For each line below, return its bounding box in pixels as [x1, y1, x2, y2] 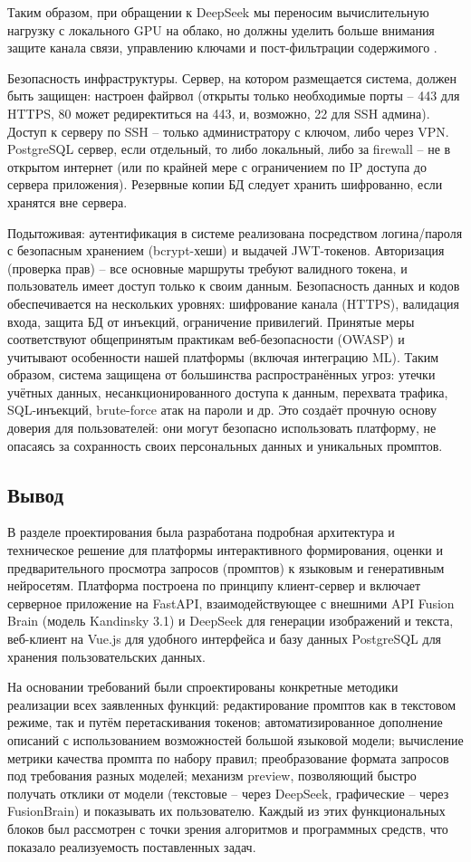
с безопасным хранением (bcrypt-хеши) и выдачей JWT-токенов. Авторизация [7, 241, 445, 260]
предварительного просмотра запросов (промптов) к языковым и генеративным [7, 558, 445, 577]
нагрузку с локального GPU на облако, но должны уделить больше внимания [7, 20, 435, 39]
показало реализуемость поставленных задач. [7, 837, 256, 856]
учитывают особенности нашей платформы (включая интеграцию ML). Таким [7, 347, 439, 366]
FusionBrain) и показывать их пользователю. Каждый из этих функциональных [7, 801, 446, 820]
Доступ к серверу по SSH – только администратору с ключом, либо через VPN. [7, 121, 449, 140]
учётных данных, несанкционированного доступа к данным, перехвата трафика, [7, 382, 448, 401]
